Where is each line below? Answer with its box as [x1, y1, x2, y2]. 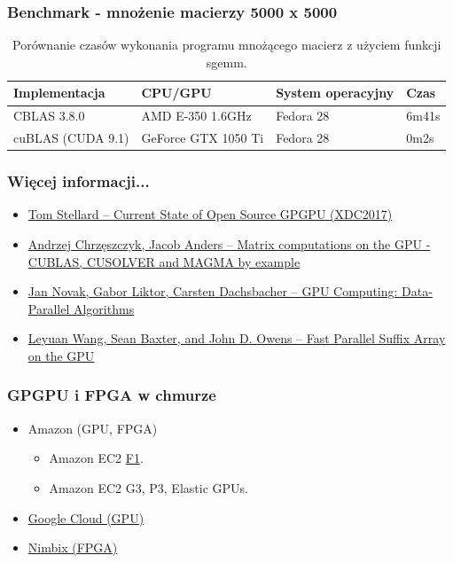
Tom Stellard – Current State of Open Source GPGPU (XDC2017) [27, 205, 393, 223]
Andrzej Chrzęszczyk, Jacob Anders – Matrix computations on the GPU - [27, 235, 431, 253]
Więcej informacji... [7, 170, 150, 192]
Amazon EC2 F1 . [49, 449, 144, 467]
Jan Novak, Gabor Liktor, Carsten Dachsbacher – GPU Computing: [27, 282, 398, 301]
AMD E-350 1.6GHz [141, 106, 252, 125]
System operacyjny [276, 83, 394, 102]
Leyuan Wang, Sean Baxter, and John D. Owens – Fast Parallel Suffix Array [27, 329, 446, 348]
